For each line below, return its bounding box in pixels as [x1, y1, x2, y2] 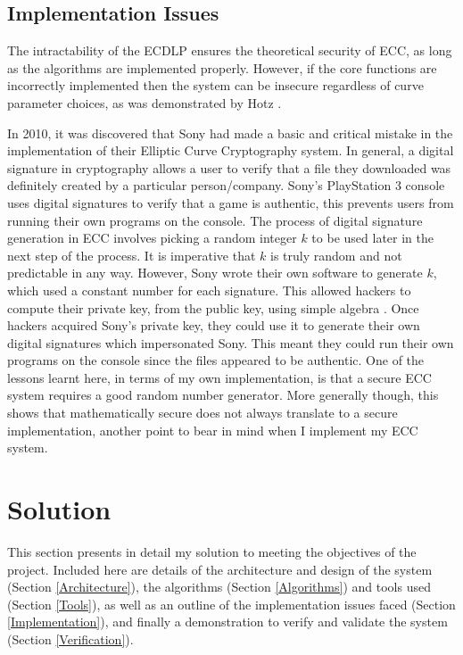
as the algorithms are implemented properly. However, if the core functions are [7, 58, 437, 77]
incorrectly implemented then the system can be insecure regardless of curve [7, 76, 424, 95]
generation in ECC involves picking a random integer [7, 228, 297, 247]
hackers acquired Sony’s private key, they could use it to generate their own [7, 316, 420, 335]
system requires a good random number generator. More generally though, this [7, 386, 439, 404]
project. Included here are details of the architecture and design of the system [7, 560, 433, 578]
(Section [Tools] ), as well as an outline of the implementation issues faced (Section [7, 594, 456, 613]
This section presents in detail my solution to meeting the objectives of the [7, 542, 417, 560]
